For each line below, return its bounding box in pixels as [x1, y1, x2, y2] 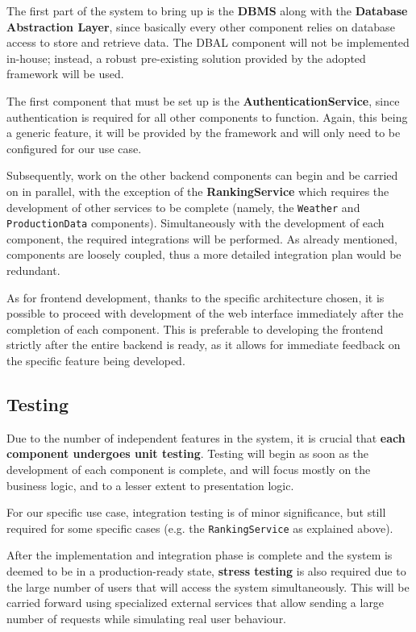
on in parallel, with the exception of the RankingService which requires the [6, 182, 389, 199]
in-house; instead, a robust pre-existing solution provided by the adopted [6, 49, 366, 66]
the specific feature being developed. [6, 352, 185, 368]
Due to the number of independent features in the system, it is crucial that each [6, 429, 406, 446]
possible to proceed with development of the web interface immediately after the [6, 305, 404, 322]
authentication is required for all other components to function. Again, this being [6, 108, 408, 125]
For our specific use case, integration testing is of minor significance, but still [6, 504, 386, 521]
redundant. [6, 262, 60, 279]
